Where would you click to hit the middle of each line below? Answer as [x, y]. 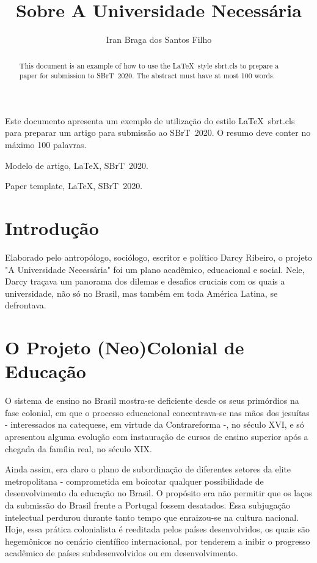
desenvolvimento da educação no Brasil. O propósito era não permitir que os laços [158, 493]
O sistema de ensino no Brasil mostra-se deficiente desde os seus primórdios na [152, 401]
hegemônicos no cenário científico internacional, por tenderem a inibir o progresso [158, 541]
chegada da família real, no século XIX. [78, 448]
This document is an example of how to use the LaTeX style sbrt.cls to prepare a [149, 65]
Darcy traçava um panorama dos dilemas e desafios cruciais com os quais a [145, 281]
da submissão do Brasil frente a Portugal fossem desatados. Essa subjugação [148, 505]
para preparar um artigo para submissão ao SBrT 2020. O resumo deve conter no [158, 132]
